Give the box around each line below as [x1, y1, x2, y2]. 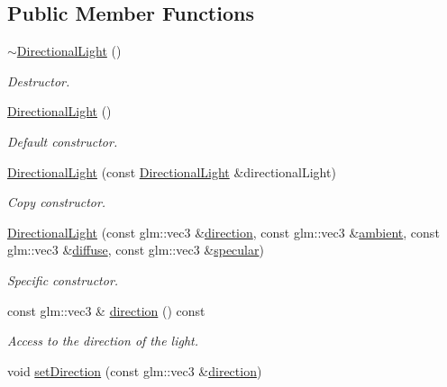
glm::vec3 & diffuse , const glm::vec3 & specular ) [7, 240, 264, 259]
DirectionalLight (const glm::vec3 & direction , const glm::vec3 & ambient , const [7, 222, 440, 241]
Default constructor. [7, 131, 118, 150]
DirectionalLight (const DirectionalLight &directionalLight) [7, 162, 336, 181]
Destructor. [7, 71, 70, 90]
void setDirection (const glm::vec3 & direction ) [7, 361, 262, 380]
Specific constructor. [7, 270, 119, 289]
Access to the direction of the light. [7, 331, 199, 350]
